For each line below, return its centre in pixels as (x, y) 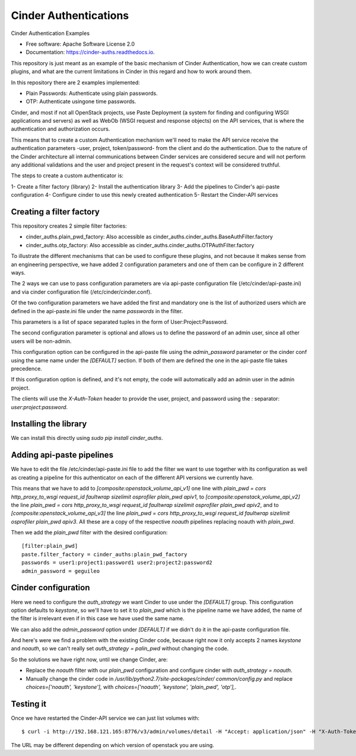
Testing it (29, 704)
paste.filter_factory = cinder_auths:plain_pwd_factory (104, 554)
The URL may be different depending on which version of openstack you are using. (113, 745)
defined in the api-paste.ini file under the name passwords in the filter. (97, 311)
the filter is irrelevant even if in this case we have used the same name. (98, 618)
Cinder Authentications (70, 15)
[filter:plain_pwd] (50, 546)
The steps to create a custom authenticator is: (67, 176)
